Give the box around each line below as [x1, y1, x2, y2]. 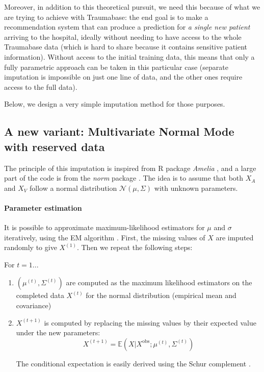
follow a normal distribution [29, 182, 117, 193]
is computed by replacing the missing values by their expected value [44, 317, 256, 328]
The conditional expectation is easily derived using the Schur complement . [16, 358, 251, 368]
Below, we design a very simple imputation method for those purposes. [4, 98, 225, 109]
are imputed [216, 232, 254, 242]
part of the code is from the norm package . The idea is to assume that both [4, 172, 244, 183]
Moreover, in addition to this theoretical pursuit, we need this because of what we [4, 2, 260, 12]
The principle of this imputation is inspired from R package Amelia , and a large [4, 162, 256, 173]
